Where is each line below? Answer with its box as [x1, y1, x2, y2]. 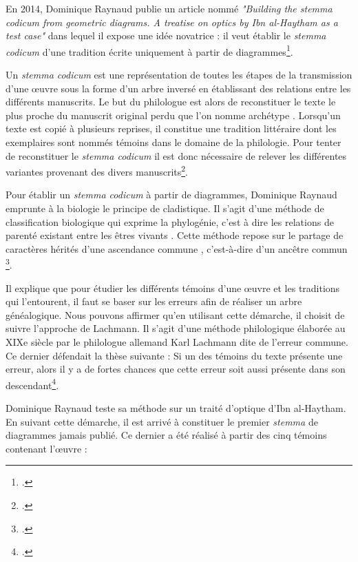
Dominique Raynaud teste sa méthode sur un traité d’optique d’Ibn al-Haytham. [6, 401, 346, 415]
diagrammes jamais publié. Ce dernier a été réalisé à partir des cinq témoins [6, 428, 327, 442]
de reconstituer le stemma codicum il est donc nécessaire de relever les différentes [6, 148, 347, 163]
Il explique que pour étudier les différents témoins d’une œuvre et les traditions [6, 280, 340, 295]
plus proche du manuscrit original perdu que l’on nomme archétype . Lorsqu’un [6, 107, 341, 122]
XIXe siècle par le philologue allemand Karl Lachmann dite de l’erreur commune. [6, 335, 348, 349]
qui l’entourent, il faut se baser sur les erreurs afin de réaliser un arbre [6, 294, 302, 309]
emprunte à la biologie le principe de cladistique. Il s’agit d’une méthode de [6, 201, 324, 216]
